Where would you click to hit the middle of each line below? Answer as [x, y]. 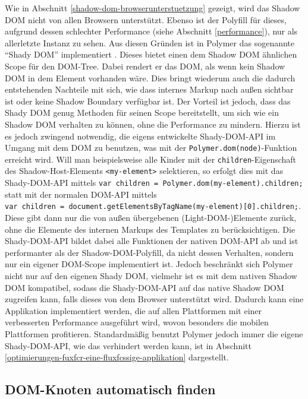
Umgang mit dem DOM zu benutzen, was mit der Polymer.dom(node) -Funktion [151, 148]
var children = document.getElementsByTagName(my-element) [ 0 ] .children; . [153, 206]
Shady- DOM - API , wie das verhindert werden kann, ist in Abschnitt [128, 345]
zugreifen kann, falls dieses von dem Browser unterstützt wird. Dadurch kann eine [154, 299]
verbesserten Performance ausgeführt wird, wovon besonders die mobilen [137, 322]
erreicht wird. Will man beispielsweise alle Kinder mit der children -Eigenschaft [151, 159]
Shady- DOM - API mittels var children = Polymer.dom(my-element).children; [154, 183]
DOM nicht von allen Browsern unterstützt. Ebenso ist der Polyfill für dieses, [146, 19]
